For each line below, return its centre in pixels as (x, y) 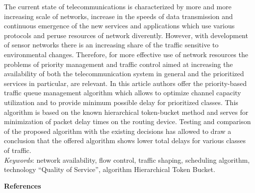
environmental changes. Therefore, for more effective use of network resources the (126, 54)
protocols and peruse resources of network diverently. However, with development (126, 35)
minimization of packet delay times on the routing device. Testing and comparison (127, 121)
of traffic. (18, 150)
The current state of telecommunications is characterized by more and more (118, 6)
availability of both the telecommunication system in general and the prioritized (124, 74)
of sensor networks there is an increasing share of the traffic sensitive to (111, 45)
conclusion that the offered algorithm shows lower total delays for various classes (125, 140)
